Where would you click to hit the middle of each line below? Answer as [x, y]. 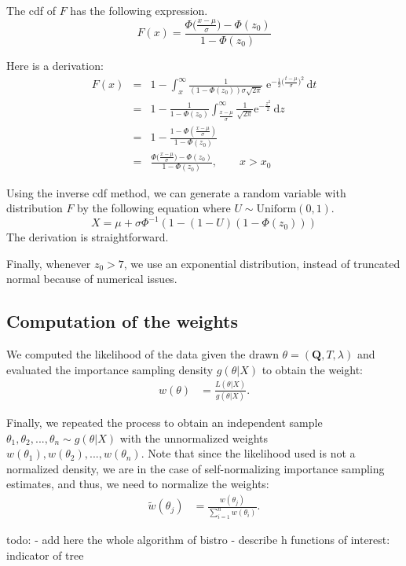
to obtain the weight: [312, 369]
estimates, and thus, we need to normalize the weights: [138, 484]
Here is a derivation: [55, 65]
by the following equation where [154, 208]
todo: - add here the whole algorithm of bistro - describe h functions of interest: [198, 540]
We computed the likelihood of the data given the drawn [143, 354]
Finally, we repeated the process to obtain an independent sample [165, 423]
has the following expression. [139, 10]
